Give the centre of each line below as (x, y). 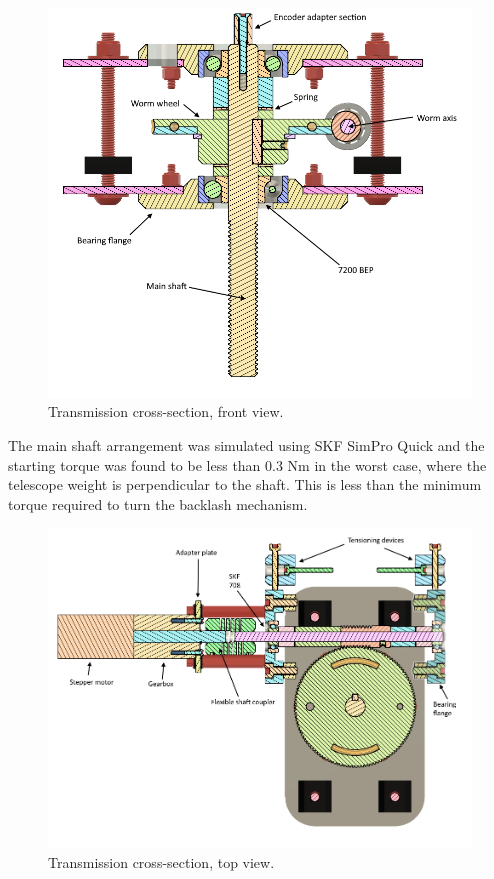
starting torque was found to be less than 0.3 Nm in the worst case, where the (247, 464)
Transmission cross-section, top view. (161, 862)
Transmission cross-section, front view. (166, 411)
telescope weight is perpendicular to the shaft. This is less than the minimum (245, 484)
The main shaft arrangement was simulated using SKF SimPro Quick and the (246, 445)
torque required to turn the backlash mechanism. (158, 503)
